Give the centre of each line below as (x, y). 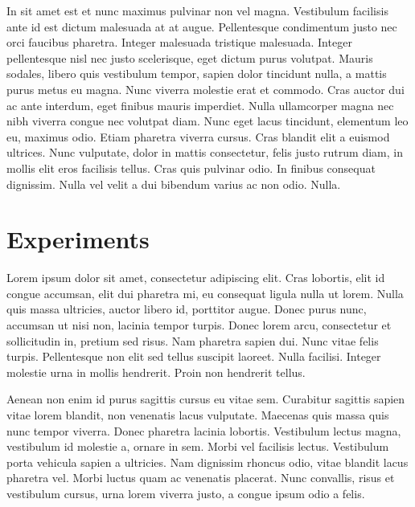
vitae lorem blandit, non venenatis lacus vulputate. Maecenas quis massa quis (198, 415)
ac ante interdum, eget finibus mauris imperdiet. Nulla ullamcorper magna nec (200, 105)
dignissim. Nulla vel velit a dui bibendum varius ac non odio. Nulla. (174, 184)
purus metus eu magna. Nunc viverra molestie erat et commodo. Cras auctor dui (205, 89)
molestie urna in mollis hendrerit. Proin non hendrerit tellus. (156, 372)
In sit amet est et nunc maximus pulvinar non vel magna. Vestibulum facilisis (197, 10)
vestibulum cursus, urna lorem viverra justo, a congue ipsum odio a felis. (186, 493)
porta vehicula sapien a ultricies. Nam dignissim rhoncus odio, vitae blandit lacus (207, 462)
